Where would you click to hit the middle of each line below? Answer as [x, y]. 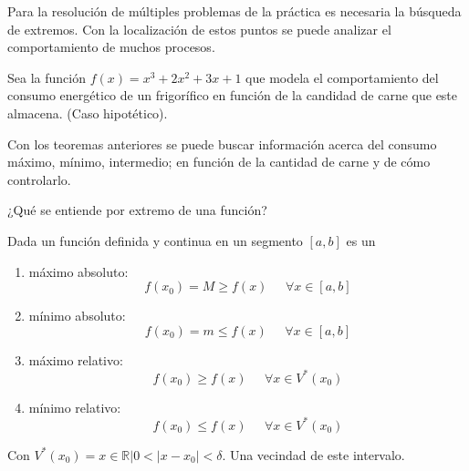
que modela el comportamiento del [342, 77]
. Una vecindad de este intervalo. [313, 454]
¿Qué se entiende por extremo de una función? [137, 210]
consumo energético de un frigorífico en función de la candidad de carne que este [233, 95]
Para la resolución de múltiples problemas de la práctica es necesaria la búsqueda [234, 11]
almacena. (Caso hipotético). [88, 113]
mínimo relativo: [75, 407]
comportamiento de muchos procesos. [111, 47]
